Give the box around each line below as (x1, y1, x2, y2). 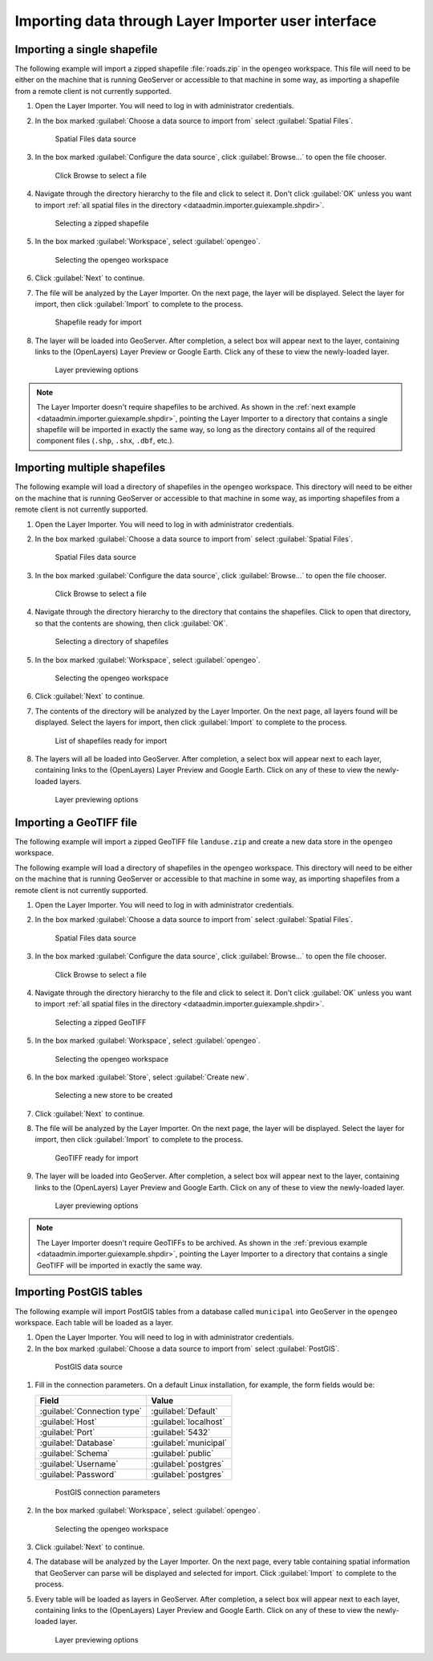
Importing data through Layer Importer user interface (14, 12, 377, 30)
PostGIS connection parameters (55, 1487, 160, 1497)
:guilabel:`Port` (39, 1426, 95, 1438)
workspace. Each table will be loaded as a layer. (14, 1317, 174, 1327)
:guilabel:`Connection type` (39, 1406, 143, 1417)
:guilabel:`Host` (39, 1416, 98, 1427)
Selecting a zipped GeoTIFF (55, 1017, 147, 1027)
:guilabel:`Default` (151, 1406, 218, 1417)
